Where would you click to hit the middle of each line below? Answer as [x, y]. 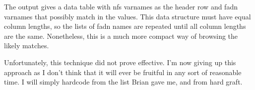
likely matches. [27, 45]
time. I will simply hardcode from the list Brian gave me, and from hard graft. [123, 82]
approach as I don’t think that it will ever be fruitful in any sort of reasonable [123, 72]
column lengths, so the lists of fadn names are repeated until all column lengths [125, 26]
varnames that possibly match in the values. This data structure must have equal [127, 16]
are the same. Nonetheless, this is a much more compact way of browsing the [121, 36]
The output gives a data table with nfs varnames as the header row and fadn [121, 6]
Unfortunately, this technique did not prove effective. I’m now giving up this [120, 62]
